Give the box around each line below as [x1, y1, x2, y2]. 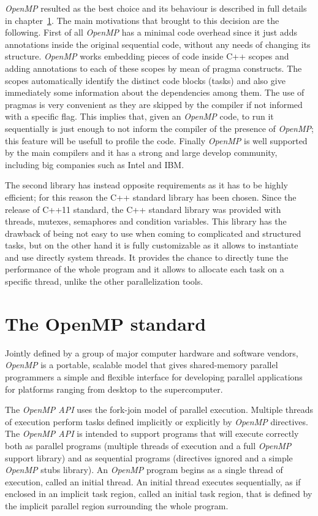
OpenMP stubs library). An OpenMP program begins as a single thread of [5, 463, 283, 476]
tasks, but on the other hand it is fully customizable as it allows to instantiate [5, 239, 298, 252]
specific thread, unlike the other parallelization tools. [5, 275, 203, 288]
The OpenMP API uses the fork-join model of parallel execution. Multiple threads [5, 403, 314, 416]
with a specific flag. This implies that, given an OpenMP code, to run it [5, 110, 274, 123]
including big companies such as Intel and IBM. [5, 158, 184, 171]
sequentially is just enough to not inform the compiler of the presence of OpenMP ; [5, 121, 314, 134]
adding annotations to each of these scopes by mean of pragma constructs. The [5, 61, 302, 74]
